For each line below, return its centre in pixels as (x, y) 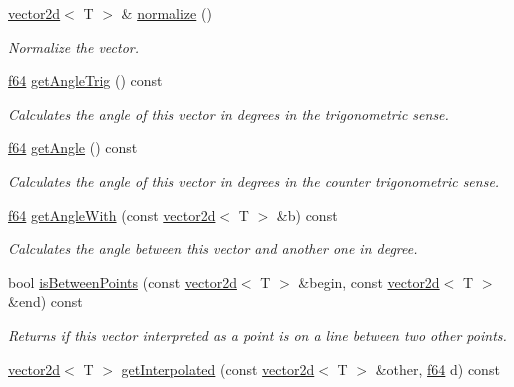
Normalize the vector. (73, 46)
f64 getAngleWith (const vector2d (112, 214)
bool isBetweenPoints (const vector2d (122, 281)
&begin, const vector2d (369, 281)
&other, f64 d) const (437, 368)
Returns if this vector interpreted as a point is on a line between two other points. (257, 334)
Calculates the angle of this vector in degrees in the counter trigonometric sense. (254, 180)
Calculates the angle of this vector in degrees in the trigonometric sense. (228, 113)
